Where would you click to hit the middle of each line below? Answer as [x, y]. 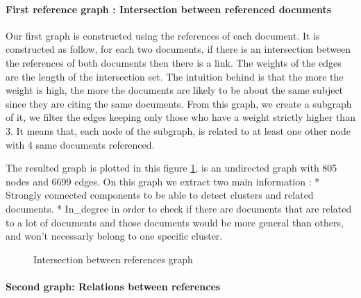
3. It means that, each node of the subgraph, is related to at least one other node [178, 130]
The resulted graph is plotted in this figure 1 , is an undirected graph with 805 [171, 168]
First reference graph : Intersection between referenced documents [169, 9]
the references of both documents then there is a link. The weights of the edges [174, 62]
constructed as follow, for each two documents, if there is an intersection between [178, 49]
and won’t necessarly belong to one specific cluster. [114, 236]
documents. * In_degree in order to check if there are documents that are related [179, 208]
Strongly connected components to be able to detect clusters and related [160, 195]
